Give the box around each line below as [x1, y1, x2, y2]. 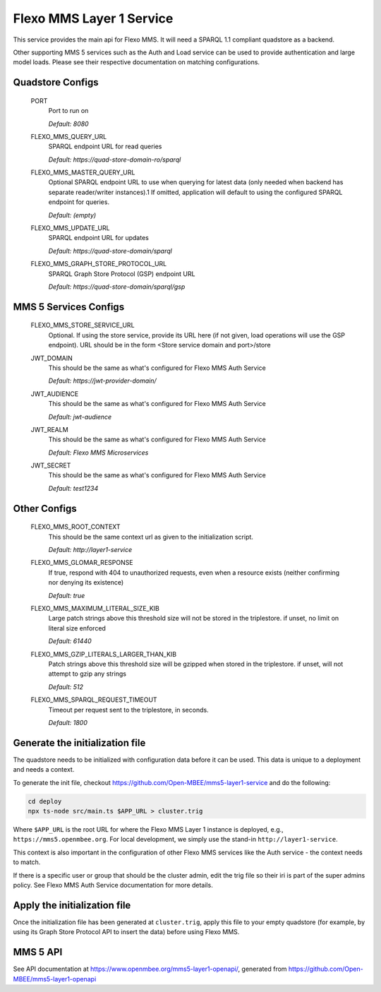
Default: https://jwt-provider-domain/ [48, 376, 157, 385]
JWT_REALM [30, 425, 68, 434]
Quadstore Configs [13, 76, 99, 88]
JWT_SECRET [30, 461, 71, 470]
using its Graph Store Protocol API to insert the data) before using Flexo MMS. [13, 928, 240, 936]
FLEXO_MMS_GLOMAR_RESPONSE [30, 558, 133, 567]
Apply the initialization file [13, 899, 131, 911]
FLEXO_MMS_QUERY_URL [30, 132, 107, 141]
